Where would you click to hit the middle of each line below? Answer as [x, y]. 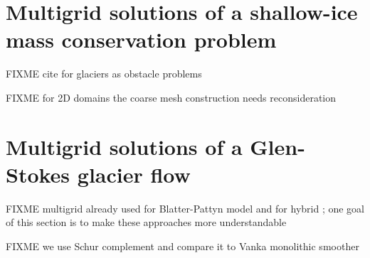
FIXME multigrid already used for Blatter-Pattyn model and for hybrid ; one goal [185, 208]
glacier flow [134, 174]
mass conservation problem [141, 39]
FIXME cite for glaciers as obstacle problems [104, 74]
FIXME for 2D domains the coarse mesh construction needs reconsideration [171, 97]
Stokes [38, 174]
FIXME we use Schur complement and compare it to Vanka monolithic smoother [183, 246]
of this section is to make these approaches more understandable [146, 222]
